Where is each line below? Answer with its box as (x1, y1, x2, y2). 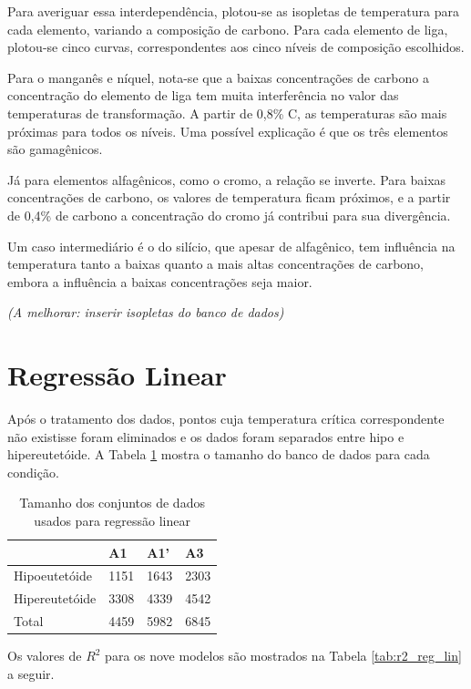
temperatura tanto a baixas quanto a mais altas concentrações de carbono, (7, 254, 425, 273)
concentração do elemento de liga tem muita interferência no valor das (7, 86, 399, 105)
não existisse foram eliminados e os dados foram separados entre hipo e (7, 427, 404, 446)
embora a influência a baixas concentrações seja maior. (7, 272, 312, 291)
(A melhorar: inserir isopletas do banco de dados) (7, 303, 284, 322)
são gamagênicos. (7, 139, 103, 159)
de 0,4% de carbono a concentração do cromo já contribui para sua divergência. (7, 205, 451, 224)
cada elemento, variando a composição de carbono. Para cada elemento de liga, (7, 19, 448, 38)
